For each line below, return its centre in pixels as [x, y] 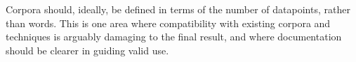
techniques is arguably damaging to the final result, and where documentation [174, 37]
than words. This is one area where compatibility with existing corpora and [168, 23]
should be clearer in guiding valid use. [87, 50]
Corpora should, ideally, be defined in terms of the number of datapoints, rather [178, 9]
